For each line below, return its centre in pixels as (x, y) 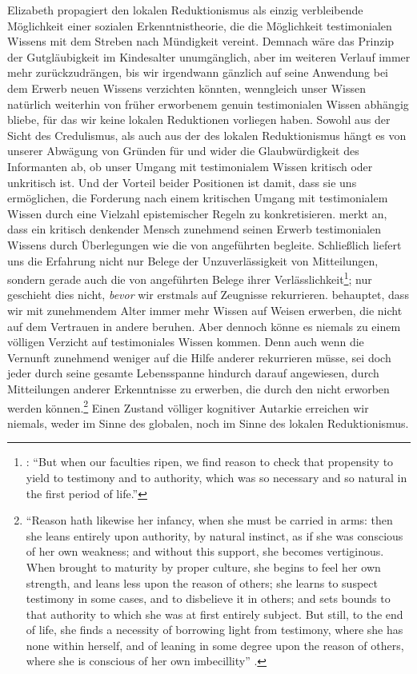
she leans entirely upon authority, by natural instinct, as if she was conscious (215, 535)
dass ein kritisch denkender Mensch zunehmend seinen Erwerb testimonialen (194, 229)
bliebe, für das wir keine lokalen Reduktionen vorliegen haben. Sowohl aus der (199, 120)
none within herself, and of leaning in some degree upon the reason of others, (215, 645)
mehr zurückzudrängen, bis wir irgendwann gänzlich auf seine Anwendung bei (198, 72)
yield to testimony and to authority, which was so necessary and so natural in (217, 477)
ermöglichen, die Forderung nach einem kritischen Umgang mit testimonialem (198, 198)
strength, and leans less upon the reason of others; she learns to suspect (202, 582)
